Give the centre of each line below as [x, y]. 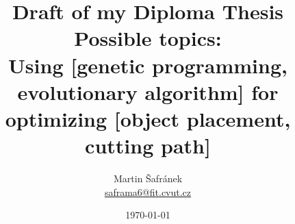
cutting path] [148, 146]
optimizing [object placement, [148, 118]
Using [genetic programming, [148, 65]
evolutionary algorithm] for [148, 91]
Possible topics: [148, 38]
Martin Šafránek [148, 178]
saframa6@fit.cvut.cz [148, 191]
